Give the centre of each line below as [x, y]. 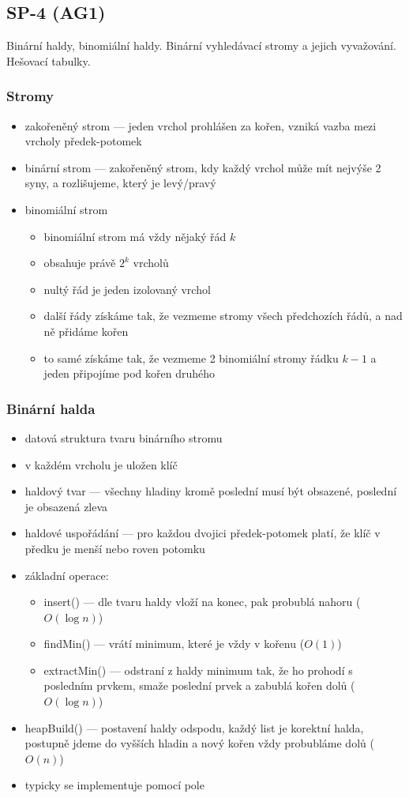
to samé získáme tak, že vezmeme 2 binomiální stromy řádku [191, 358]
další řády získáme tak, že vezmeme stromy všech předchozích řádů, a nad [223, 316]
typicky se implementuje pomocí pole [114, 785]
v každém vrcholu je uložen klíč [101, 464]
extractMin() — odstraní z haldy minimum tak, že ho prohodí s [198, 670]
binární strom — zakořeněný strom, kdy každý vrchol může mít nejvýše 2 [203, 167]
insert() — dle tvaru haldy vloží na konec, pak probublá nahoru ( [202, 602]
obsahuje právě [80, 263]
